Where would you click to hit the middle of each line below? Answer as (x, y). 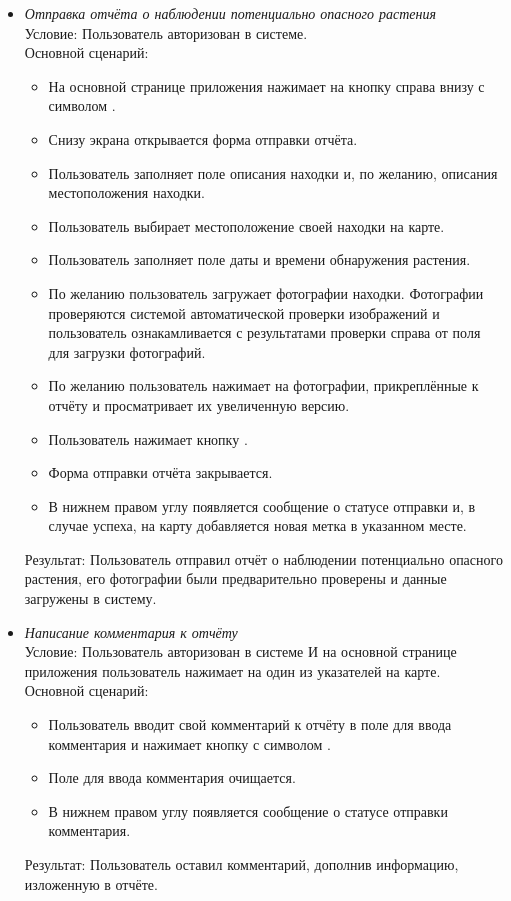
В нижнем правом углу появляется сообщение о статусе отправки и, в (262, 505)
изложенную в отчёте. (91, 883)
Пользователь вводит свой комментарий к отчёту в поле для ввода (250, 724)
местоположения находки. (126, 192)
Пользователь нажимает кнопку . (148, 438)
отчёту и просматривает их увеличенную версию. (199, 404)
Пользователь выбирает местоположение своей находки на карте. (246, 225)
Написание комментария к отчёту (131, 631)
